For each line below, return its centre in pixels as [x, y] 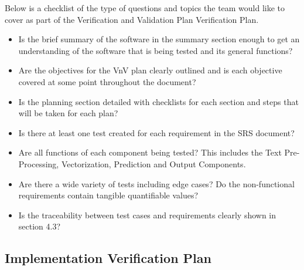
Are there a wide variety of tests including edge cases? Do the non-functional [156, 183]
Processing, [39, 163]
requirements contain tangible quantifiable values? [108, 195]
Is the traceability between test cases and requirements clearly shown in [147, 215]
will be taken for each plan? [68, 113]
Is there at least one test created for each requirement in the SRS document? [156, 132]
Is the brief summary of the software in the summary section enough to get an [159, 39]
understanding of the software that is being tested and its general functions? [156, 50]
